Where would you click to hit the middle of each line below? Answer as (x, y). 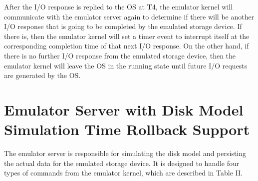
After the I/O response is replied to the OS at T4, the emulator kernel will (119, 6)
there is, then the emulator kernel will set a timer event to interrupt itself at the (127, 36)
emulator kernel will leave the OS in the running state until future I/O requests (126, 65)
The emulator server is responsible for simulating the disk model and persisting (125, 153)
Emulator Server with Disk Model (124, 109)
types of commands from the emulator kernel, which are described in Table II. (123, 173)
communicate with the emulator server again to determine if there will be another (129, 16)
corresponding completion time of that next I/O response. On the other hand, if (127, 46)
